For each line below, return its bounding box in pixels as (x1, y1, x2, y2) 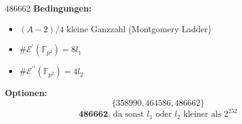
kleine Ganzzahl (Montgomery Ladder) (66, 22, 212, 35)
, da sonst (108, 110, 144, 119)
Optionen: (5, 86, 47, 99)
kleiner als (183, 110, 221, 119)
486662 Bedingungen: (5, 2, 92, 14)
